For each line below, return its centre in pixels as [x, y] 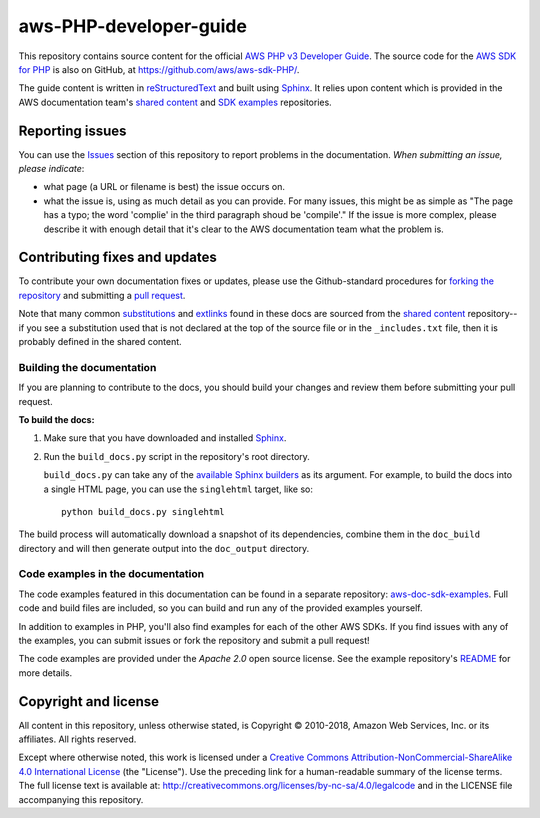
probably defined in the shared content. [100, 342]
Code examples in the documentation [111, 574]
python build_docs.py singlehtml [143, 511]
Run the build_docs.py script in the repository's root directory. [176, 456]
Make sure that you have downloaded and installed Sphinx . [165, 438]
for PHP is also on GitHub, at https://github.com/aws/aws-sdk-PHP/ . [159, 69]
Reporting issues [72, 130]
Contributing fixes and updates [117, 257]
